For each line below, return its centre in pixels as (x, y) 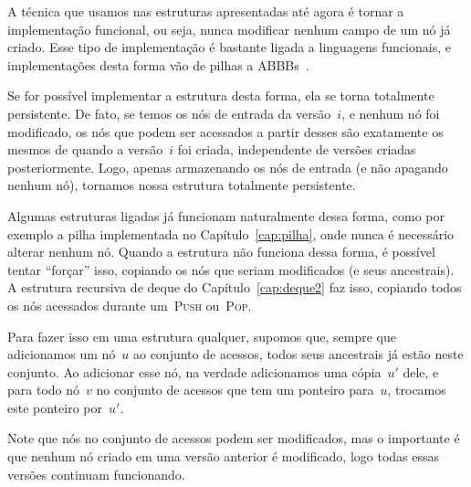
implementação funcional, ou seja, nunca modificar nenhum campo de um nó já (229, 29)
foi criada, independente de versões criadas (297, 149)
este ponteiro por (55, 407)
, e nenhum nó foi (391, 113)
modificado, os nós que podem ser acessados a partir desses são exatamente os (225, 131)
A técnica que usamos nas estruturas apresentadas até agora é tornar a (206, 11)
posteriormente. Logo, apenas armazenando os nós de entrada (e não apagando (228, 167)
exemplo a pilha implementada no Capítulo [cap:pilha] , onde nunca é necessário (231, 233)
